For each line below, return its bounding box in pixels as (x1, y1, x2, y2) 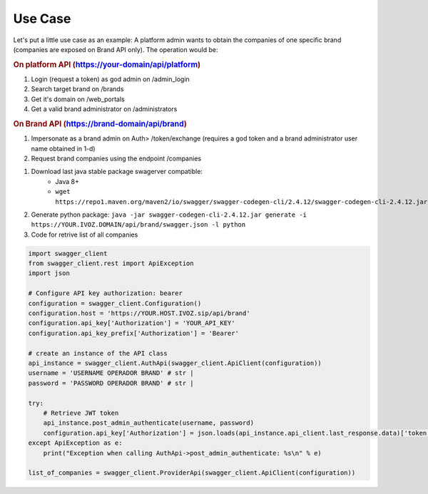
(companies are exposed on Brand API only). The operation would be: (13, 45, 218, 53)
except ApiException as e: (28, 439, 123, 447)
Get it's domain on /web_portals (31, 95, 125, 103)
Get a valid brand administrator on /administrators (31, 105, 178, 113)
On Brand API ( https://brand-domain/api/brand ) (13, 118, 187, 128)
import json (28, 269, 71, 277)
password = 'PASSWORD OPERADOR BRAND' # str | (28, 379, 194, 387)
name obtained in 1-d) (31, 144, 96, 153)
